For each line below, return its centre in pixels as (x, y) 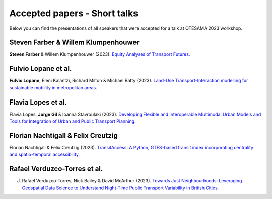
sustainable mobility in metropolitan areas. (53, 87)
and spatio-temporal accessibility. (45, 155)
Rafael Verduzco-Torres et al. (56, 169)
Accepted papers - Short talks (74, 13)
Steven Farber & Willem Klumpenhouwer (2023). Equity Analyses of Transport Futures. (100, 54)
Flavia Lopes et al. (38, 102)
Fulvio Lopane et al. (41, 69)
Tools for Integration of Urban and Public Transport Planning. (73, 121)
